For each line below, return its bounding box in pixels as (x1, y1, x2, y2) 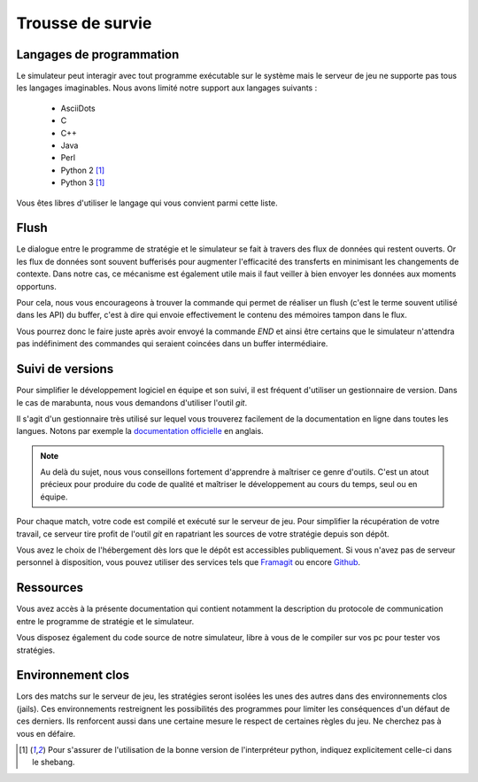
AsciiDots (60, 103, 96, 113)
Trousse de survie (16, 13, 152, 33)
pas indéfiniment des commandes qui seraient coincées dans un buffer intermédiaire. (16, 338, 328, 349)
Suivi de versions (16, 361, 114, 376)
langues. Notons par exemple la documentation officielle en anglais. (16, 426, 265, 437)
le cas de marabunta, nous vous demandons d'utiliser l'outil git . (16, 397, 248, 407)
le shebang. (32, 757, 75, 768)
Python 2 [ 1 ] (60, 165, 105, 175)
